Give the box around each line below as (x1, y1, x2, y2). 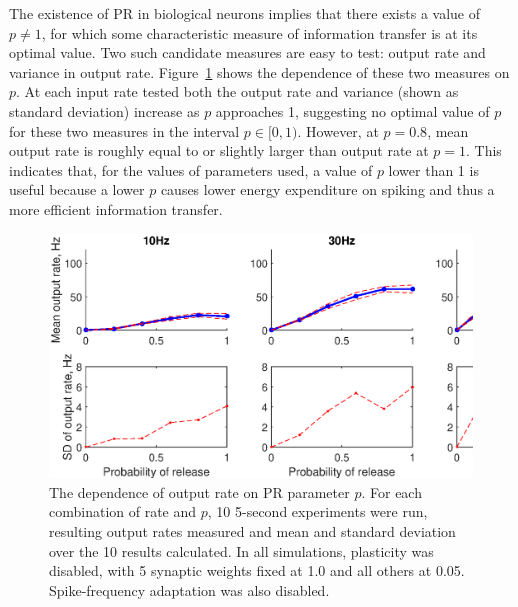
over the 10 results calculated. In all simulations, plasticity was (49, 540, 434, 561)
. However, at (297, 120, 379, 141)
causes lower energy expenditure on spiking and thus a (160, 179, 495, 200)
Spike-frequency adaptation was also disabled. (49, 579, 330, 600)
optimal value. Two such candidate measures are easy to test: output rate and (9, 42, 486, 63)
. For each (361, 481, 422, 502)
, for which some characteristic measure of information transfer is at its (41, 22, 478, 43)
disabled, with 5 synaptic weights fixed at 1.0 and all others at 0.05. (49, 560, 465, 581)
